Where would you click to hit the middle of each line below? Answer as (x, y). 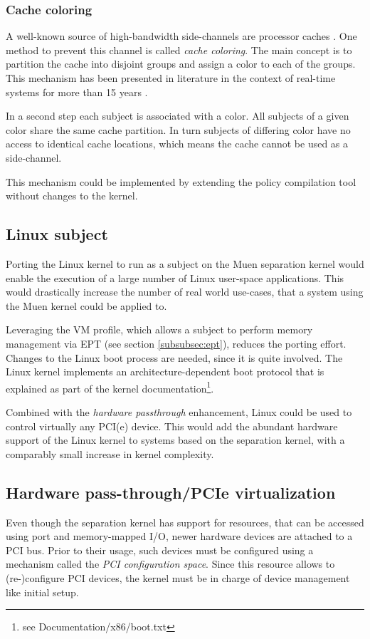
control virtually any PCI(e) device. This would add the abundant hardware (172, 426)
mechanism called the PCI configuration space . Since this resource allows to (170, 564)
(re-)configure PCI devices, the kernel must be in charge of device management (178, 577)
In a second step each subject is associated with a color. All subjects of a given (178, 116)
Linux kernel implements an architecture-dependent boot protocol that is (165, 372)
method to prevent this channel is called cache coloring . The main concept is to (179, 50)
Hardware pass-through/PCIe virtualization (171, 492)
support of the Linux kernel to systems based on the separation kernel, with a (175, 440)
